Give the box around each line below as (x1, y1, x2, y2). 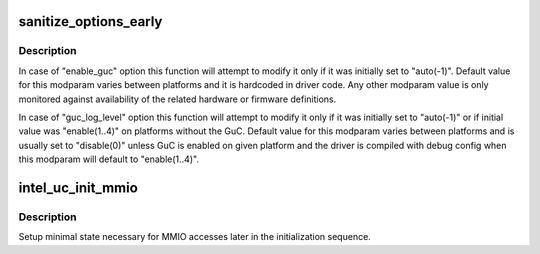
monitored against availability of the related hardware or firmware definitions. (18, 93, 337, 105)
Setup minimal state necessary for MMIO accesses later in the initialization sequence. (18, 231, 372, 243)
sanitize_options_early (18, 13, 163, 30)
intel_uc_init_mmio (18, 179, 139, 196)
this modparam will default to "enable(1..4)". (18, 153, 200, 165)
